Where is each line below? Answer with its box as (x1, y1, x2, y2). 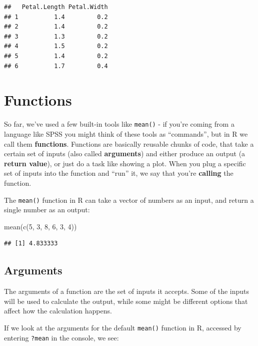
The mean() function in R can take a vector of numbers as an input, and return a (4, 194, 254, 205)
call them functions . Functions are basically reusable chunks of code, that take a (4, 138, 254, 149)
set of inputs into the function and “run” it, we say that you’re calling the (4, 168, 233, 178)
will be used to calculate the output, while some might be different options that (4, 295, 248, 306)
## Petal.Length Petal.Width (4, 4, 108, 11)
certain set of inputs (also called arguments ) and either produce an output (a (4, 148, 245, 159)
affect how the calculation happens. (4, 305, 112, 316)
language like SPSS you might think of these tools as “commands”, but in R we (4, 128, 248, 139)
